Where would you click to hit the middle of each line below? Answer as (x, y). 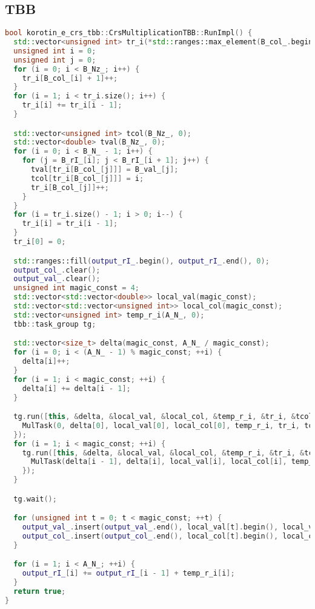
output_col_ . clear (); (57, 270)
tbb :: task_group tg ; (55, 324)
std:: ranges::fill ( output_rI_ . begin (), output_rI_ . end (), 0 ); (141, 261)
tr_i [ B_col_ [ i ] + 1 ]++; (70, 78)
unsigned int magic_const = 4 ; (77, 288)
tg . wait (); (35, 499)
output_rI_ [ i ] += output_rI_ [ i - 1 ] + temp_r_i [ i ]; (128, 573)
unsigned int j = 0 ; (55, 60)
